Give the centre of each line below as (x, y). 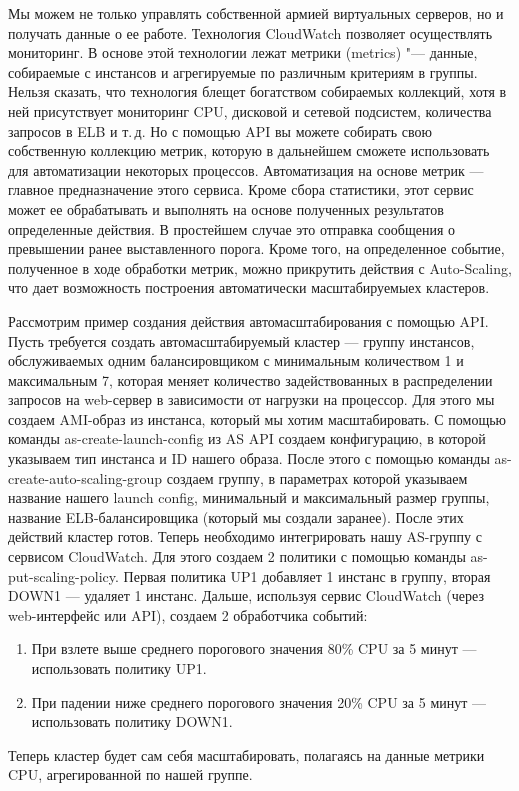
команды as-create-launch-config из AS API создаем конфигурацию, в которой (247, 438)
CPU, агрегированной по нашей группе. (130, 774)
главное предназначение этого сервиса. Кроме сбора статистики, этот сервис (241, 189)
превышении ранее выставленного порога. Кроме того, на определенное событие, (256, 248)
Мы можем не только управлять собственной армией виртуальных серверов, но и (256, 13)
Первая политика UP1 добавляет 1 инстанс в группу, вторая (307, 575)
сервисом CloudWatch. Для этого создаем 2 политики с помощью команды (237, 556)
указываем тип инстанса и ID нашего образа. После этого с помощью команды (249, 458)
